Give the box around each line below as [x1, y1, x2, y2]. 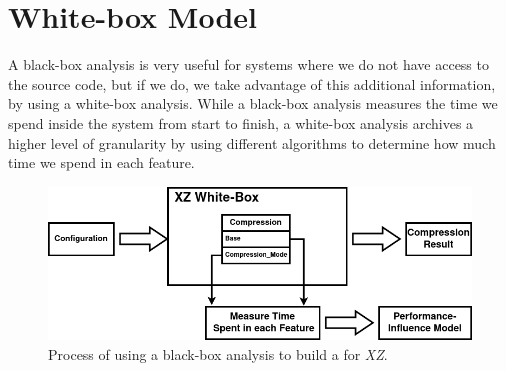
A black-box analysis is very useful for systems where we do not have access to [8, 54, 489, 75]
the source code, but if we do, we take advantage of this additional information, [8, 73, 496, 94]
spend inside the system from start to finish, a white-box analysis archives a [8, 112, 474, 133]
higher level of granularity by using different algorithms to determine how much [8, 132, 496, 153]
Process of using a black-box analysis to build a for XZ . [48, 343, 388, 364]
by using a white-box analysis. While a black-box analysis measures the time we [8, 93, 498, 114]
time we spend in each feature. [8, 152, 195, 173]
